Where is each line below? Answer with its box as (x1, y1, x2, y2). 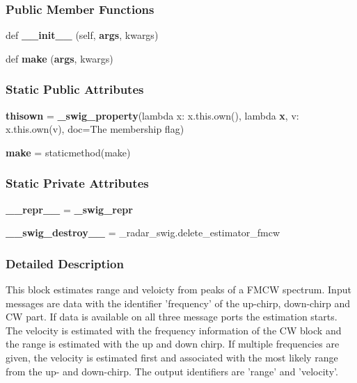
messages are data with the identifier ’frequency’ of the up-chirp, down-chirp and (6, 295, 351, 310)
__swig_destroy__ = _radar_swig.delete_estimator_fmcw (6, 225, 280, 240)
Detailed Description (6, 254, 124, 272)
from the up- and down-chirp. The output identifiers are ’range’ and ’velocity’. (6, 364, 338, 378)
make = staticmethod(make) (6, 145, 131, 159)
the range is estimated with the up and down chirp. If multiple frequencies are (6, 336, 340, 351)
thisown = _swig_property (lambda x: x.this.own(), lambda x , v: (6, 108, 299, 122)
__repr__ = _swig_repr (6, 202, 133, 216)
